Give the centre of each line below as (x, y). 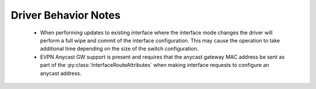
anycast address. (61, 73)
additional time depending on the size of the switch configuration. (119, 49)
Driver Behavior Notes (66, 15)
